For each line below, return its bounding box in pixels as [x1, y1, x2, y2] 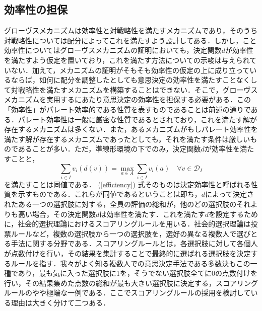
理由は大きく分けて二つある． [11, 297, 110, 307]
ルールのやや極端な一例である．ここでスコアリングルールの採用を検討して [4, 287, 251, 298]
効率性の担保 [4, 2, 68, 17]
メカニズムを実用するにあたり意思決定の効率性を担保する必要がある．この [4, 94, 251, 105]
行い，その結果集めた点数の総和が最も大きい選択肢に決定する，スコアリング [4, 277, 258, 288]
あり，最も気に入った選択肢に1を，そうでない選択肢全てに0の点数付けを [18, 268, 257, 278]
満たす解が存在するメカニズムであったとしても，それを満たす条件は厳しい [4, 133, 250, 144]
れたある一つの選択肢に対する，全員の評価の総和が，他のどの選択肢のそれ [4, 199, 251, 209]
